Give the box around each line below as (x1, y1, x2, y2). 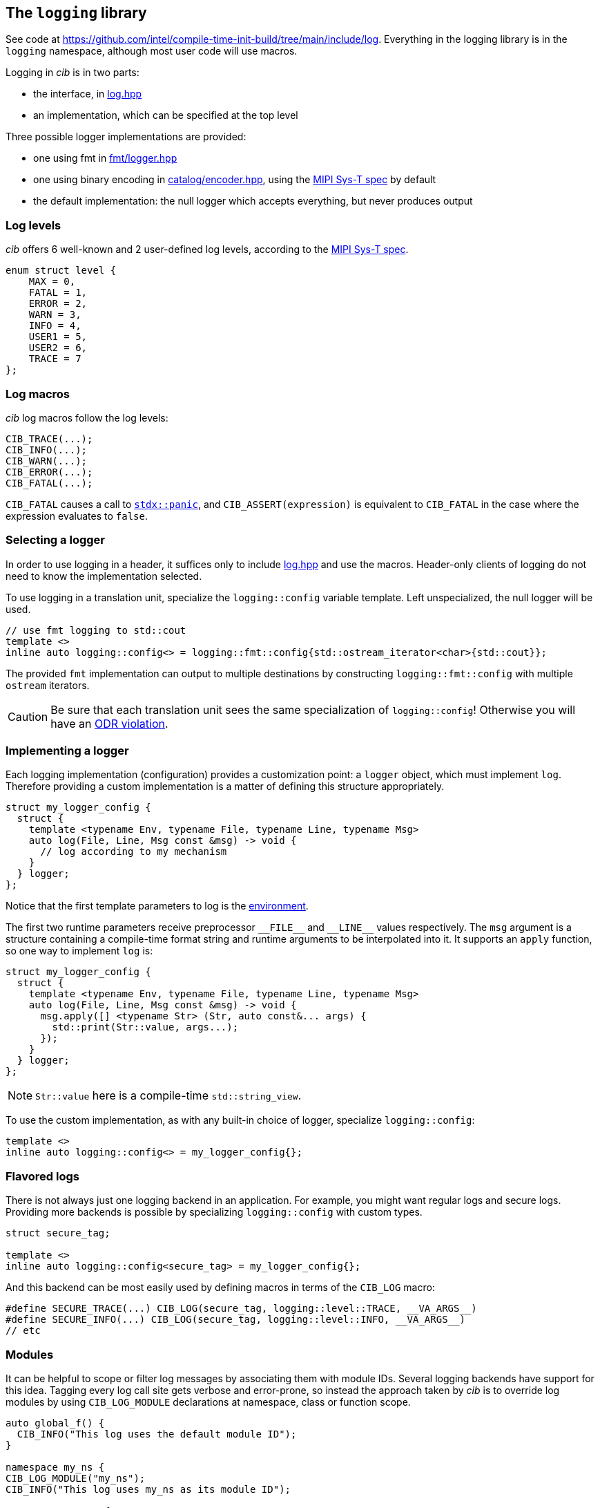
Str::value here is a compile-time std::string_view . (35, 1088, 302, 1103)
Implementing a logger (6, 744, 129, 758)
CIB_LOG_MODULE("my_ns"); (6, 1472, 146, 1484)
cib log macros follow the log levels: (6, 411, 168, 424)
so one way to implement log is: (6, 945, 153, 957)
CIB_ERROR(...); (6, 466, 93, 478)
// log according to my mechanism (40, 846, 227, 858)
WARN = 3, (28, 309, 81, 321)
